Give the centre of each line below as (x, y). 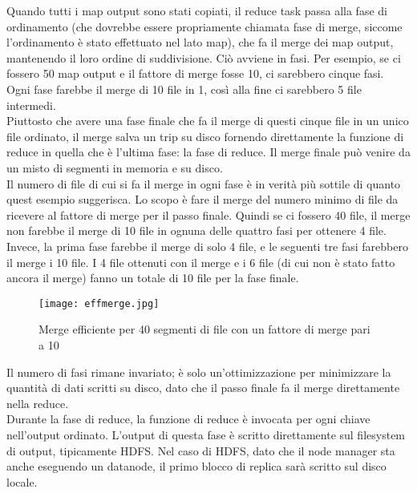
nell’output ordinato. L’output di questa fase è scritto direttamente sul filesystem (206, 434)
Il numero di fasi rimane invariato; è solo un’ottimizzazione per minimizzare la (199, 372)
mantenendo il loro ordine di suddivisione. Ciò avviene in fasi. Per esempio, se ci (204, 57)
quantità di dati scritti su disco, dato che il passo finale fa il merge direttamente (203, 388)
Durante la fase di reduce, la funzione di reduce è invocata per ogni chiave (188, 419)
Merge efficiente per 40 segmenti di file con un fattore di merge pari (204, 329)
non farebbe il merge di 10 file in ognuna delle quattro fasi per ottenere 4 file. (196, 230)
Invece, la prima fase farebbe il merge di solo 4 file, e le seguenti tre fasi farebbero (207, 246)
